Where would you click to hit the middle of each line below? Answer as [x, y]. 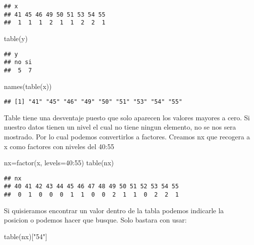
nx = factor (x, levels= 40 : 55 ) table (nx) [59, 163]
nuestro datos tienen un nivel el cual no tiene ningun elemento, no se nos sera [120, 127]
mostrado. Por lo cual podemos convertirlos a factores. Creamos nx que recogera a [127, 136]
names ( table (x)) [28, 86]
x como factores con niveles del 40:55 [59, 146]
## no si [18, 62]
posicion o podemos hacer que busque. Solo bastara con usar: [95, 220]
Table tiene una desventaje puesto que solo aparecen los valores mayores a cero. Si [127, 117]
